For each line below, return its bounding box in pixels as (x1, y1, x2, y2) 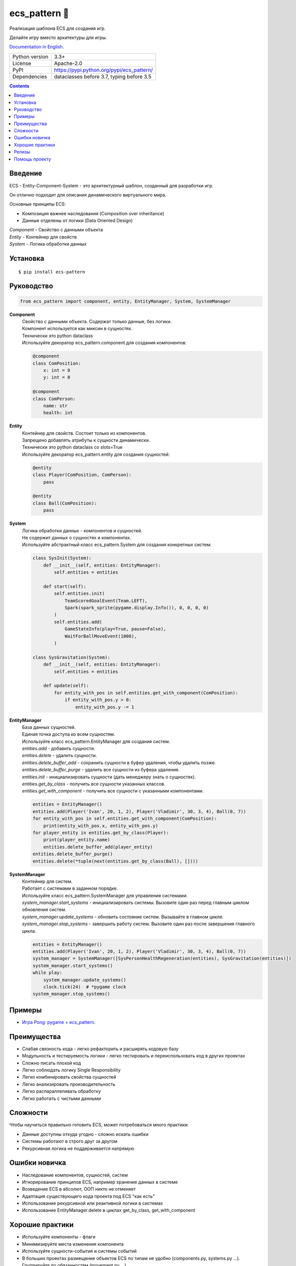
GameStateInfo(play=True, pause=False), (64, 626, 166, 632)
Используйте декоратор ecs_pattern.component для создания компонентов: (22, 340, 187, 346)
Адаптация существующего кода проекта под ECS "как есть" (22, 1193, 155, 1199)
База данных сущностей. (22, 724, 76, 730)
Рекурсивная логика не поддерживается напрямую (22, 1145, 135, 1152)
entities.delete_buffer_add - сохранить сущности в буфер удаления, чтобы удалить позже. (22, 760, 216, 766)
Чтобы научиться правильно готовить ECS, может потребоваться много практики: (9, 1122, 189, 1128)
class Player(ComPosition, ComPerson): (32, 472, 132, 478)
